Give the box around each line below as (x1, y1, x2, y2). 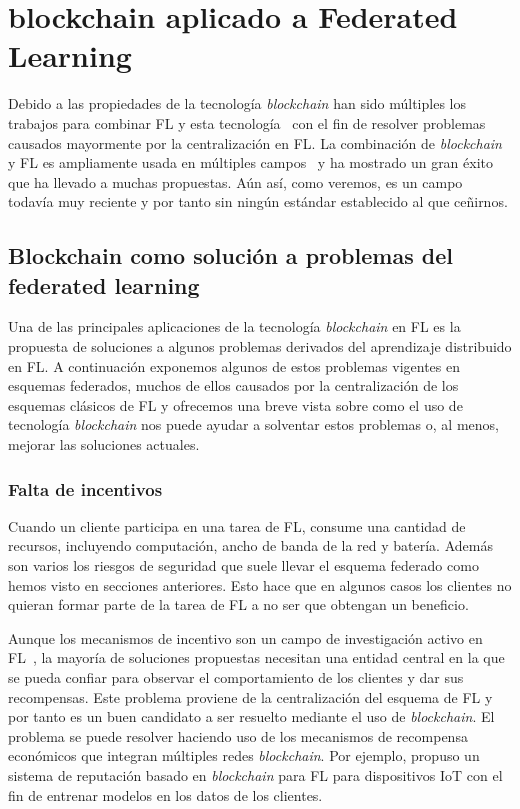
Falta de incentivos (8, 476, 163, 501)
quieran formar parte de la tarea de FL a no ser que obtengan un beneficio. (8, 594, 469, 615)
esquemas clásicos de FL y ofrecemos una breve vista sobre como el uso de (8, 394, 463, 415)
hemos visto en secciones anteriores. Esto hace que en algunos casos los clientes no (8, 574, 512, 595)
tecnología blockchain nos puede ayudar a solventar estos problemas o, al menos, (8, 414, 499, 435)
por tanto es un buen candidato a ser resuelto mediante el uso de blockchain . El (8, 706, 495, 727)
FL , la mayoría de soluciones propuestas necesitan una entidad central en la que (8, 647, 505, 668)
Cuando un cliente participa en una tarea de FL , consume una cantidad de (8, 515, 466, 536)
